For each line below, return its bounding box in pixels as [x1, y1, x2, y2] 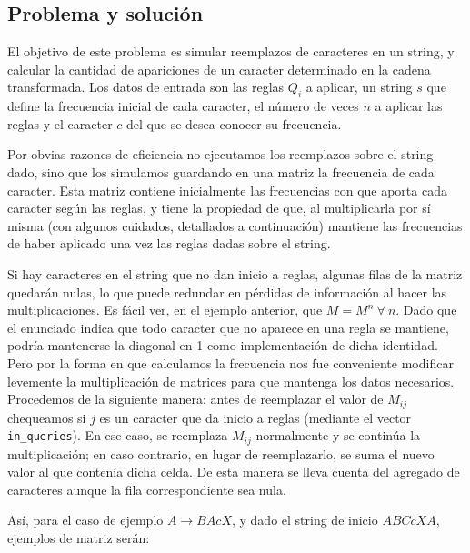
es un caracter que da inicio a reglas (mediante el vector [99, 407, 412, 427]
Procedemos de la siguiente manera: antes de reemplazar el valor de [7, 389, 384, 408]
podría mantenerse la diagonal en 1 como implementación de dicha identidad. [7, 336, 438, 355]
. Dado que [395, 300, 457, 319]
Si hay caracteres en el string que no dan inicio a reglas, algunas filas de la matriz [7, 264, 463, 283]
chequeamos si [7, 407, 86, 427]
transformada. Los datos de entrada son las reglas [7, 77, 285, 96]
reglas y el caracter [7, 114, 113, 133]
